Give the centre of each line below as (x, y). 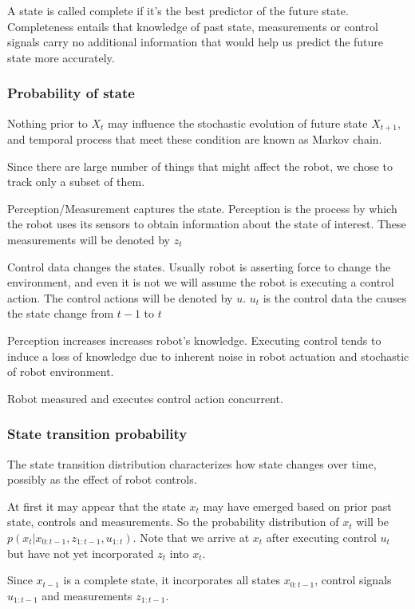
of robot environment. (61, 372)
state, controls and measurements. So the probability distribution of (173, 522)
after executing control (321, 537)
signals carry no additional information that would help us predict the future (196, 42)
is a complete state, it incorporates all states (172, 580)
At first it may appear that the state (97, 506)
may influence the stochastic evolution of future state (238, 123)
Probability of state (71, 93)
